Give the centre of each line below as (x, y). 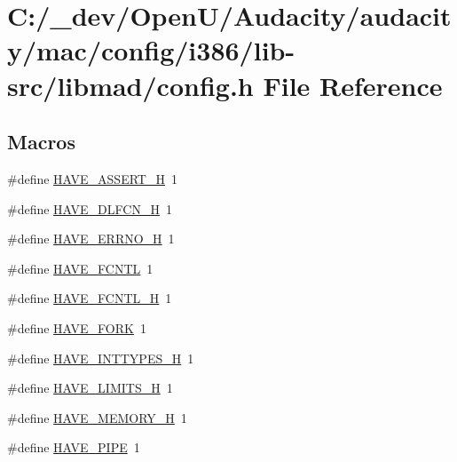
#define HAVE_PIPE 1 (74, 447)
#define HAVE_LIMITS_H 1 (90, 388)
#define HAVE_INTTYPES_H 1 (101, 358)
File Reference (353, 85)
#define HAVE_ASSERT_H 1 (92, 178)
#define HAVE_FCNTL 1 (80, 268)
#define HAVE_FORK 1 (77, 327)
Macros (41, 142)
